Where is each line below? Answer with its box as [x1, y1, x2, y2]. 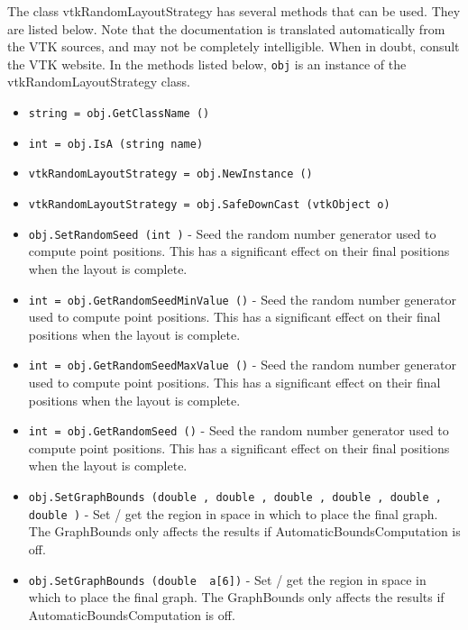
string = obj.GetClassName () [28, 107, 210, 121]
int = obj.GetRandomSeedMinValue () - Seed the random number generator [28, 289, 456, 308]
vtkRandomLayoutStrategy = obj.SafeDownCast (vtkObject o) [28, 198, 390, 211]
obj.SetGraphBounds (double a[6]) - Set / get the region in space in [28, 570, 427, 589]
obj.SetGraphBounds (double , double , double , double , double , [28, 491, 442, 505]
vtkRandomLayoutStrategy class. [7, 72, 190, 91]
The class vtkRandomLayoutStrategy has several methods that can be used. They [7, 2, 461, 20]
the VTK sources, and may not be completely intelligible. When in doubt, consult [7, 37, 460, 56]
